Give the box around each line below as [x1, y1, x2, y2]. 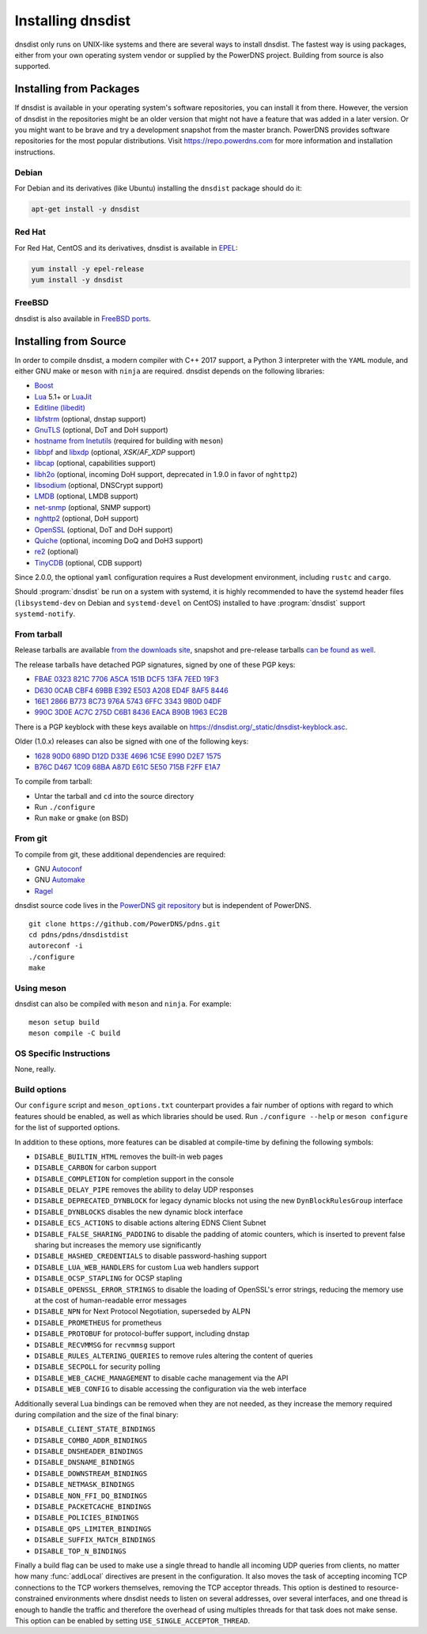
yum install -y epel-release [31, 264, 145, 273]
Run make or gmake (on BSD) [34, 813, 129, 823]
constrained [14, 1594, 55, 1603]
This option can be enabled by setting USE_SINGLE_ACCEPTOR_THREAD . [14, 1616, 251, 1625]
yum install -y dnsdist [31, 275, 124, 285]
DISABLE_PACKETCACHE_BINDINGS [34, 1503, 152, 1511]
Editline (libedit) [34, 403, 86, 413]
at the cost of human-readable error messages [34, 1295, 187, 1305]
